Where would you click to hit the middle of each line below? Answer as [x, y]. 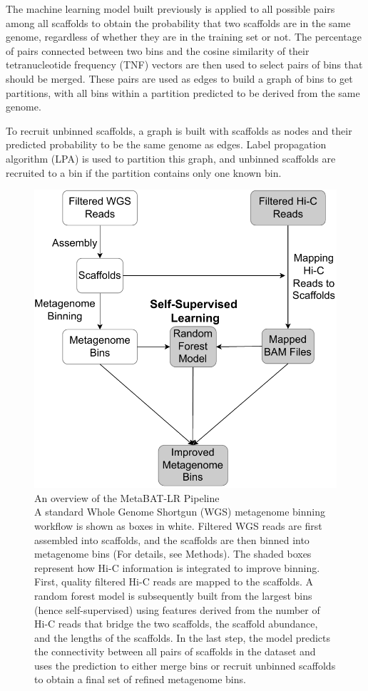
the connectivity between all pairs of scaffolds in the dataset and [175, 651]
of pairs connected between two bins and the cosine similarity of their [158, 50]
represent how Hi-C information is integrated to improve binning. [177, 567]
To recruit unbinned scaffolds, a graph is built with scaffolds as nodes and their [179, 130]
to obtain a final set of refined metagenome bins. [140, 679]
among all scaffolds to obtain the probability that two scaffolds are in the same [178, 22]
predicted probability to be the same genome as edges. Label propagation [166, 144]
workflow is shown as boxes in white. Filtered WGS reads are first [178, 525]
